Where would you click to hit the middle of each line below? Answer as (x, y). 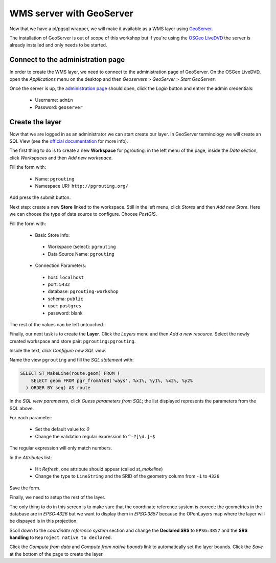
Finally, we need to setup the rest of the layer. (57, 497)
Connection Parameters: (61, 265)
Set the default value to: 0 (62, 429)
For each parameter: (31, 418)
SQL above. (22, 408)
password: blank (65, 313)
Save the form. (25, 488)
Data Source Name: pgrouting (81, 254)
